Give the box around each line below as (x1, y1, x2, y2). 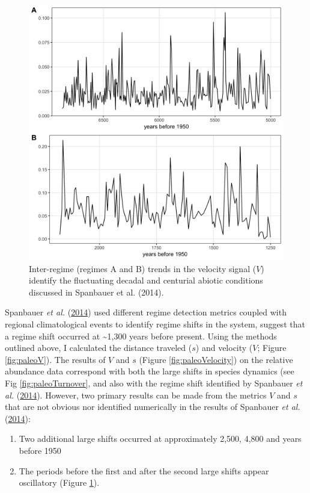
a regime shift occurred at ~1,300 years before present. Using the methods (5, 329, 277, 342)
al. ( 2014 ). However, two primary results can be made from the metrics (5, 388, 267, 401)
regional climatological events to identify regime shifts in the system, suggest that (5, 317, 305, 330)
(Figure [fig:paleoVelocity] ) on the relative (139, 353, 293, 365)
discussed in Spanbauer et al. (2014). (29, 285, 164, 298)
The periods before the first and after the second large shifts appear (19, 464, 269, 477)
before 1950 (19, 444, 61, 456)
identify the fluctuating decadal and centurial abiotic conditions (29, 274, 263, 287)
